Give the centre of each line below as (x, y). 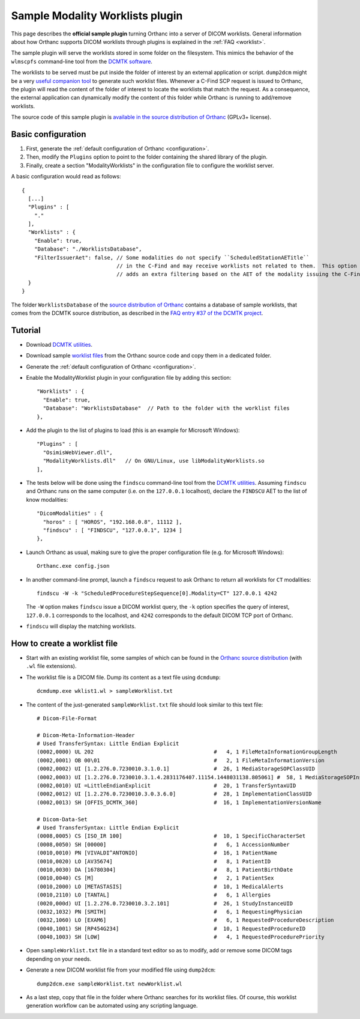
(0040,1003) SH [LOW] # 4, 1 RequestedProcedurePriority (181, 937)
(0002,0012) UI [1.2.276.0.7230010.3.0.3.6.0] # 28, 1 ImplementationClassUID (174, 794)
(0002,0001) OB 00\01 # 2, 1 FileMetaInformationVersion (181, 760)
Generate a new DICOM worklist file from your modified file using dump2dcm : (121, 970)
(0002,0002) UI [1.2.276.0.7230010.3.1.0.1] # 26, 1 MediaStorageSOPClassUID (176, 769)
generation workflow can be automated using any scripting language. (112, 1006)
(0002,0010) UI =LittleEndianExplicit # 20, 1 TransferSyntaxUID (166, 786)
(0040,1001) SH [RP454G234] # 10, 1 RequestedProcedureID (171, 929)
